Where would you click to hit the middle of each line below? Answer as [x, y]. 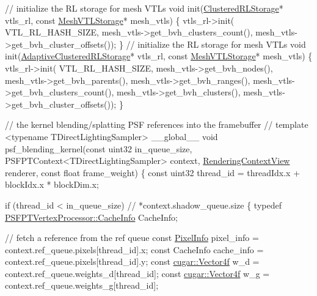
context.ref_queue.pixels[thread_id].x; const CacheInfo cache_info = [134, 249]
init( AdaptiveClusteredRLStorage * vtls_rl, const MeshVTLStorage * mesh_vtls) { [159, 56]
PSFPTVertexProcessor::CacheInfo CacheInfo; [92, 217]
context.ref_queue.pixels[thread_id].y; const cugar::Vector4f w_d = [132, 261]
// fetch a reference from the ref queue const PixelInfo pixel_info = [132, 238]
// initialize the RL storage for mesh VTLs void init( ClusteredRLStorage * [144, 8]
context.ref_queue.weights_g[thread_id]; [82, 285]
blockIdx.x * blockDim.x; [52, 184]
